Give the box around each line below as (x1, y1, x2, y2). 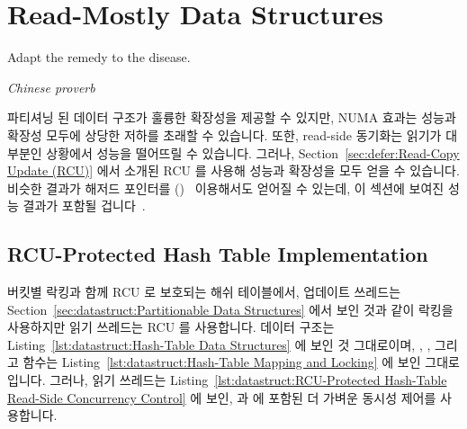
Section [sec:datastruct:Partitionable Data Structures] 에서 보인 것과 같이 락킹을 (7, 299, 454, 318)
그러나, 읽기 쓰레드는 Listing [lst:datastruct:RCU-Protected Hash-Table (49, 371, 447, 389)
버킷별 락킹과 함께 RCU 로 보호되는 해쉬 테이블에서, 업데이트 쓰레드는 (7, 282, 401, 301)
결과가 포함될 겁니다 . (22, 196, 146, 215)
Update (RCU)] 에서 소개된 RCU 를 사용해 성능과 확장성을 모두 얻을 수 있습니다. (7, 161, 460, 180)
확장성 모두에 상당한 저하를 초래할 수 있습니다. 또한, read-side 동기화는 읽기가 (7, 125, 442, 144)
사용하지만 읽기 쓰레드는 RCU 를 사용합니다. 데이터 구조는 (7, 317, 335, 336)
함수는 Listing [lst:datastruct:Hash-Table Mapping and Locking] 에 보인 (22, 353, 421, 371)
